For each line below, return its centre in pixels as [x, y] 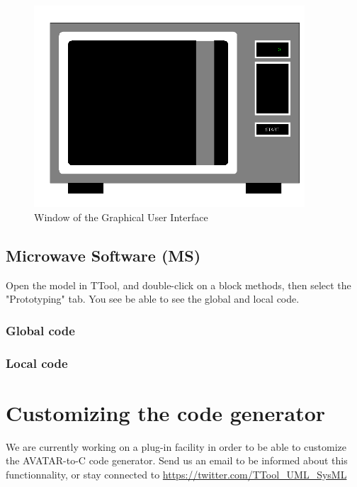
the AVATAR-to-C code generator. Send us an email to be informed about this [177, 460]
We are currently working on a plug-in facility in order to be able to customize [176, 446]
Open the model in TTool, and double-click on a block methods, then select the [178, 285]
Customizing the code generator [166, 412]
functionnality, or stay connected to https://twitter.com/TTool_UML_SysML [176, 474]
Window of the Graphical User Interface [121, 217]
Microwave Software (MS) [103, 255]
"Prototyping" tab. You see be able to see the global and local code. [153, 299]
